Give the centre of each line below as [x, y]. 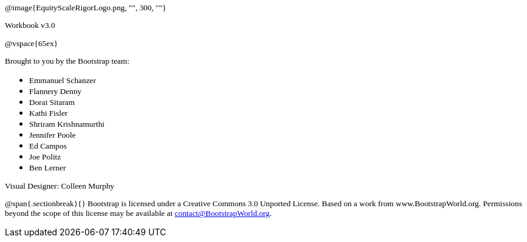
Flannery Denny [56, 91]
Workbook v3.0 [30, 25]
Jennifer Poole [53, 135]
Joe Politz [45, 156]
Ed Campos [48, 146]
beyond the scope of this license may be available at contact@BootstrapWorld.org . [138, 213]
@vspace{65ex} [32, 43]
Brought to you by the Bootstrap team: [67, 61]
